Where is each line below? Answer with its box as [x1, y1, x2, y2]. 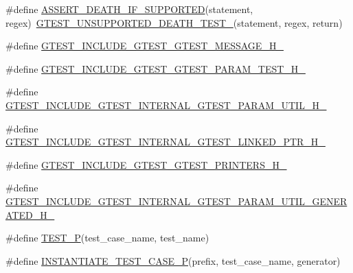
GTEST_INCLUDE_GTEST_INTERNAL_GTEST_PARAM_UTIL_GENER [5, 193, 348, 208]
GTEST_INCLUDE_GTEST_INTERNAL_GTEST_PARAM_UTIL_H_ [5, 97, 327, 112]
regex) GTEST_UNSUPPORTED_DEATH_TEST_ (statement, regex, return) [5, 15, 343, 29]
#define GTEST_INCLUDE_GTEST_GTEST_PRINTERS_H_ [5, 157, 287, 171]
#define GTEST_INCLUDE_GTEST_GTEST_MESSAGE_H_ [5, 38, 284, 53]
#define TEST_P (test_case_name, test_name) [5, 230, 209, 245]
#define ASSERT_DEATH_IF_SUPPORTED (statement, [5, 2, 253, 16]
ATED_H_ [5, 207, 55, 222]
